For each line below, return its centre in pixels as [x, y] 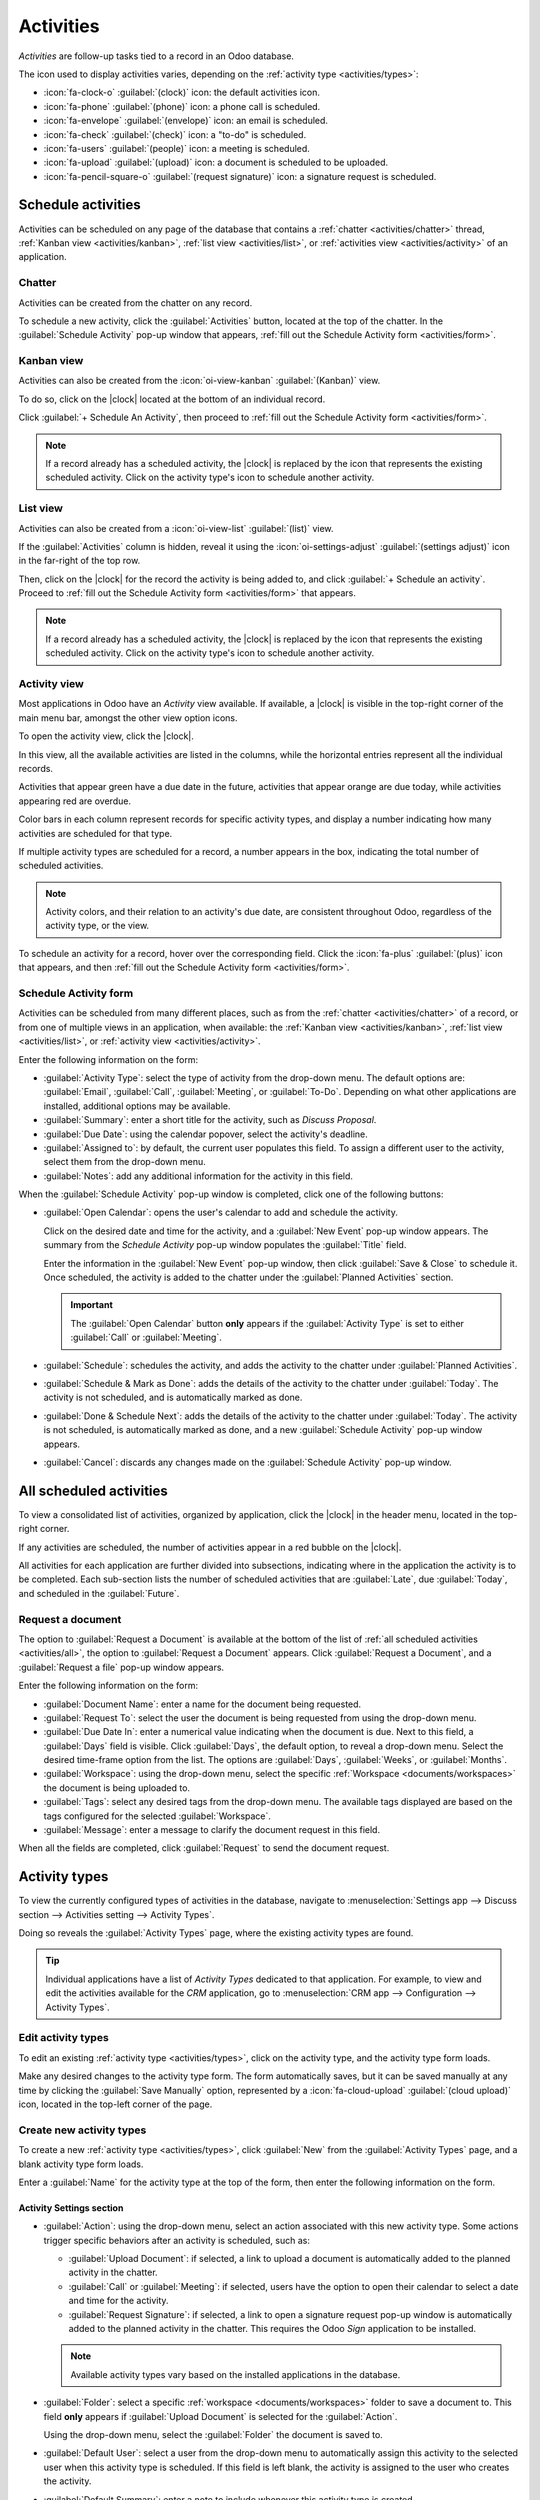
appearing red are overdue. [75, 801]
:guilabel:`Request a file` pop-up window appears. [121, 1667]
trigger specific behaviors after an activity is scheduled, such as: [176, 2240]
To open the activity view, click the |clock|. [106, 736]
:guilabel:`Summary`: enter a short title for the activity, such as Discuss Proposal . [210, 1120]
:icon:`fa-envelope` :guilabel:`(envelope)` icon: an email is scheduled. [186, 121]
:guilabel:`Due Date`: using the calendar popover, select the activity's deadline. [206, 1134]
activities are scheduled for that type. [95, 833]
